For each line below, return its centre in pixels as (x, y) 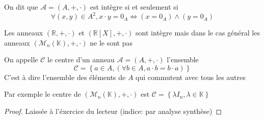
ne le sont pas (111, 42)
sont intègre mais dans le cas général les (198, 33)
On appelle (21, 59)
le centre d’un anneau (81, 59)
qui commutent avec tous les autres (191, 77)
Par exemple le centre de (43, 94)
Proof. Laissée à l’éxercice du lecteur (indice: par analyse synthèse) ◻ (113, 111)
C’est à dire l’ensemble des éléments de (65, 77)
